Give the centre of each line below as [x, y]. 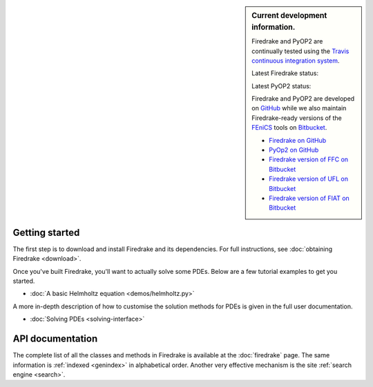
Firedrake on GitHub [298, 140]
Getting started [46, 232]
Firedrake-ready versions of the [297, 118]
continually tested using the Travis [300, 51]
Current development [289, 16]
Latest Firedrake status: [285, 73]
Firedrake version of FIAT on [309, 198]
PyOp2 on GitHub [294, 150]
